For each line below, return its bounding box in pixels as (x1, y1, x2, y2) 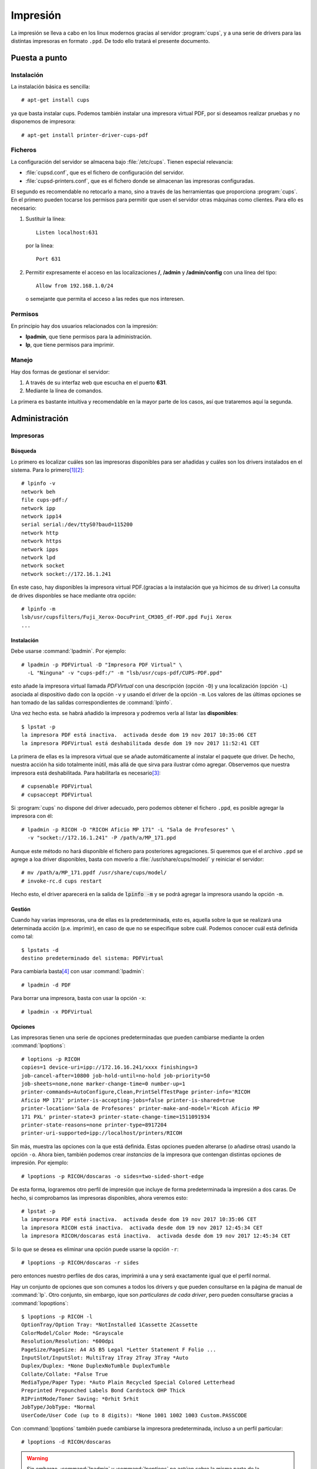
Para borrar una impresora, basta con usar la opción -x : (11, 995, 147, 1002)
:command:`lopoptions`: (11, 1299, 69, 1307)
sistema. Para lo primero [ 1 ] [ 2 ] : (11, 467, 85, 474)
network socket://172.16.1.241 (21, 571, 112, 577)
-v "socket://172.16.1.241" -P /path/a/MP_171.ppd (27, 834, 176, 841)
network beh (21, 488, 56, 495)
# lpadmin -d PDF (21, 981, 71, 988)
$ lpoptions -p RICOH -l (21, 1313, 93, 1320)
